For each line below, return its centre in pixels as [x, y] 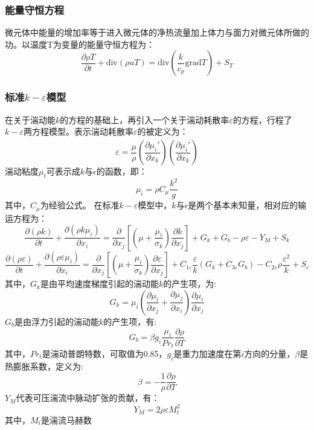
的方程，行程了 [262, 119]
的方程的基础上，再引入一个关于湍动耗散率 [145, 119]
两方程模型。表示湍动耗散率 [78, 131]
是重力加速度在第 [207, 354]
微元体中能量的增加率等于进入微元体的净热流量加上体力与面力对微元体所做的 [157, 32]
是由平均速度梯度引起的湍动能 [99, 284]
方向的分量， [270, 354]
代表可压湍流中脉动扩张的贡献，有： [88, 398]
